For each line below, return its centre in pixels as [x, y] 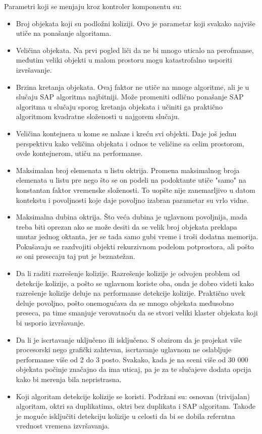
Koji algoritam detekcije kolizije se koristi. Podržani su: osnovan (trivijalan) [133, 396]
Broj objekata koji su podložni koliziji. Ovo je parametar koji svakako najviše [136, 23]
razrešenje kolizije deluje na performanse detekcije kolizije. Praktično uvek [130, 293]
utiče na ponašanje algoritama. [64, 33]
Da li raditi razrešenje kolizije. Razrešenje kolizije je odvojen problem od [128, 273]
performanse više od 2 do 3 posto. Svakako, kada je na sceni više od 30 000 [132, 359]
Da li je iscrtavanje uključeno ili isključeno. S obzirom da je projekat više [129, 339]
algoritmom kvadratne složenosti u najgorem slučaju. [98, 116]
